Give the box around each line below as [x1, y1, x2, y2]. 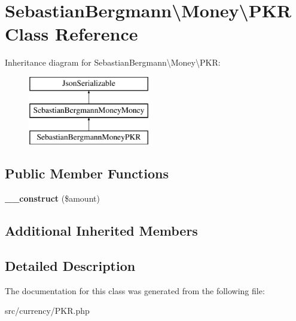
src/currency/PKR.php [5, 304, 90, 317]
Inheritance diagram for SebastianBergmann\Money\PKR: [5, 56, 221, 69]
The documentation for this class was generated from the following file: [5, 284, 265, 297]
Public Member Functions [5, 164, 169, 183]
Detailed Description [5, 256, 136, 274]
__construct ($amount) [5, 192, 100, 205]
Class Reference [5, 21, 138, 46]
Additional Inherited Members [5, 221, 198, 240]
